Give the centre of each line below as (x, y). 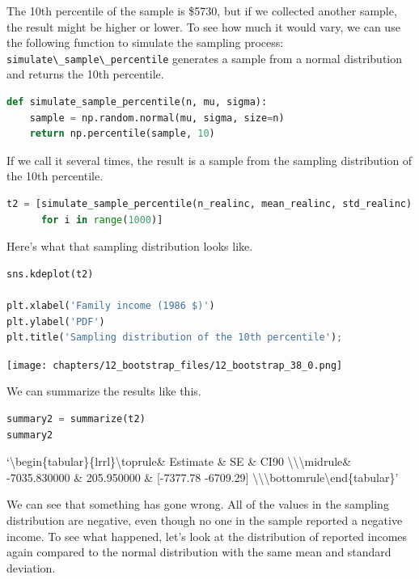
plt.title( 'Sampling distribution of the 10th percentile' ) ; (175, 338)
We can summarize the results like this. (104, 391)
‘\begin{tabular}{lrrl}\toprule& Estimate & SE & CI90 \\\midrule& (179, 461)
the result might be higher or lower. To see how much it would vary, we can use (203, 26)
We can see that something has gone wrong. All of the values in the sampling (198, 504)
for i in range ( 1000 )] (102, 220)
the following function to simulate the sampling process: (145, 42)
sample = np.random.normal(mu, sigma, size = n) (157, 118)
